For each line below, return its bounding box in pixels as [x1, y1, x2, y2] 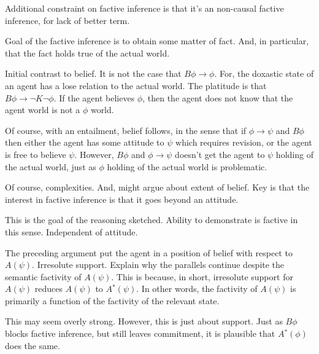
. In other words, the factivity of [136, 282, 258, 295]
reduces [34, 282, 63, 295]
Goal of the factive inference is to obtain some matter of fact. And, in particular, [5, 34, 309, 47]
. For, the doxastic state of [214, 67, 314, 80]
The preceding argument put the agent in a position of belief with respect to [5, 246, 293, 259]
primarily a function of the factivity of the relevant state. [5, 294, 220, 307]
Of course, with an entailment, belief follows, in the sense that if [5, 124, 247, 136]
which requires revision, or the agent [175, 136, 312, 149]
